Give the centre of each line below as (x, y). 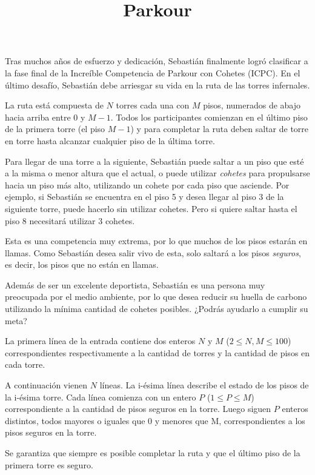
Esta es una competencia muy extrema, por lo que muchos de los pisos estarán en (156, 241)
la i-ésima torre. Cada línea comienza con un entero (101, 397)
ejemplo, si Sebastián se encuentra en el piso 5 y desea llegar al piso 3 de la (144, 197)
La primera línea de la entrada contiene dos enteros (100, 341)
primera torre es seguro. (49, 464)
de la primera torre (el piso (55, 129)
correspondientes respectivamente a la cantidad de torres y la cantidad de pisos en (157, 352)
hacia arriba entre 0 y (45, 117)
